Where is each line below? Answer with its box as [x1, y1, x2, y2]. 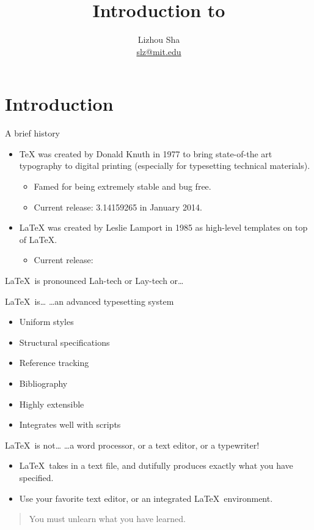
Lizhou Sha [137, 33, 180, 46]
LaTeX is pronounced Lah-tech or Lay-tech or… [5, 274, 184, 286]
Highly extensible [19, 397, 84, 410]
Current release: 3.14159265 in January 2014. [34, 200, 202, 213]
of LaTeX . [19, 233, 57, 245]
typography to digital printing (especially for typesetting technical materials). [19, 159, 310, 172]
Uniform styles [19, 315, 74, 328]
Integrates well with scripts [19, 418, 121, 431]
